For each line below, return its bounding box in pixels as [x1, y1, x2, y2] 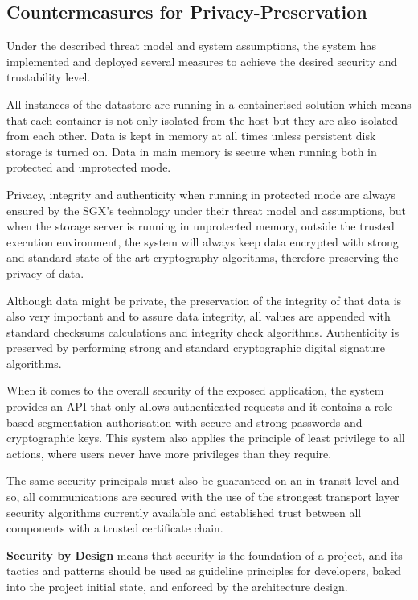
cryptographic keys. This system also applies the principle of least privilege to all [6, 429, 405, 446]
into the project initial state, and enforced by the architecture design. [6, 578, 348, 595]
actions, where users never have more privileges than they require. [6, 445, 332, 461]
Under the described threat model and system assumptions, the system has [6, 37, 377, 54]
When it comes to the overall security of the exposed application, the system [6, 382, 384, 399]
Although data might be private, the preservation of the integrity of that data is [6, 292, 402, 308]
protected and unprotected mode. [6, 159, 171, 176]
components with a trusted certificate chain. [6, 519, 223, 536]
